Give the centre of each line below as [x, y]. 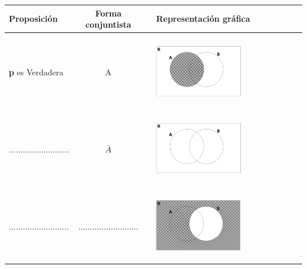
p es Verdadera [36, 72]
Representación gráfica [203, 19]
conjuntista [108, 24]
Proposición [33, 19]
